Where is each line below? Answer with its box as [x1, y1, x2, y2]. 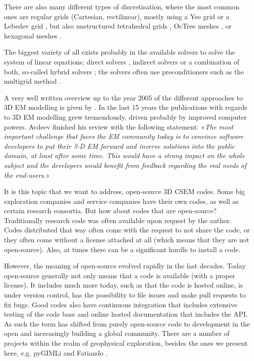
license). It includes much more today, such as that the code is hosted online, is [4, 280, 243, 290]
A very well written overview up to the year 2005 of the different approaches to [4, 92, 243, 102]
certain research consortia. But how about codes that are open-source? [4, 205, 217, 216]
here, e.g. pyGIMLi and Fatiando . [4, 347, 108, 358]
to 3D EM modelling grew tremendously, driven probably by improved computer [4, 111, 247, 122]
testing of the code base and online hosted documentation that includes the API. [4, 309, 248, 319]
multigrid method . [4, 76, 61, 86]
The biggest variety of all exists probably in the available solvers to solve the [4, 47, 235, 57]
